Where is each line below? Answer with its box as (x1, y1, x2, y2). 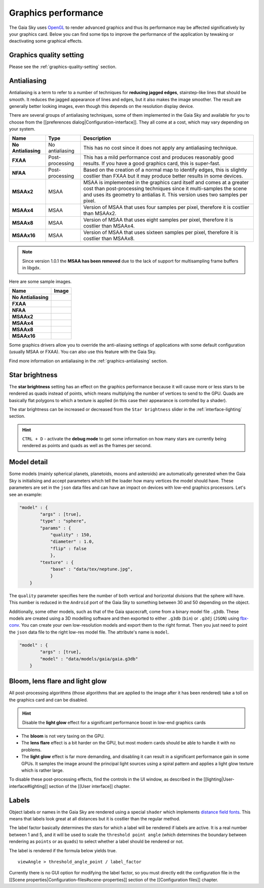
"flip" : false (50, 546, 87, 551)
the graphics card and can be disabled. (9, 697, 88, 703)
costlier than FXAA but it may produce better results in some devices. (83, 173, 243, 179)
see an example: (9, 491, 43, 497)
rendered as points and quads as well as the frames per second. (22, 443, 152, 449)
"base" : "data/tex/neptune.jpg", (50, 566, 133, 572)
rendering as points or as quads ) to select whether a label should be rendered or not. (9, 838, 184, 844)
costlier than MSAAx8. (83, 235, 135, 242)
